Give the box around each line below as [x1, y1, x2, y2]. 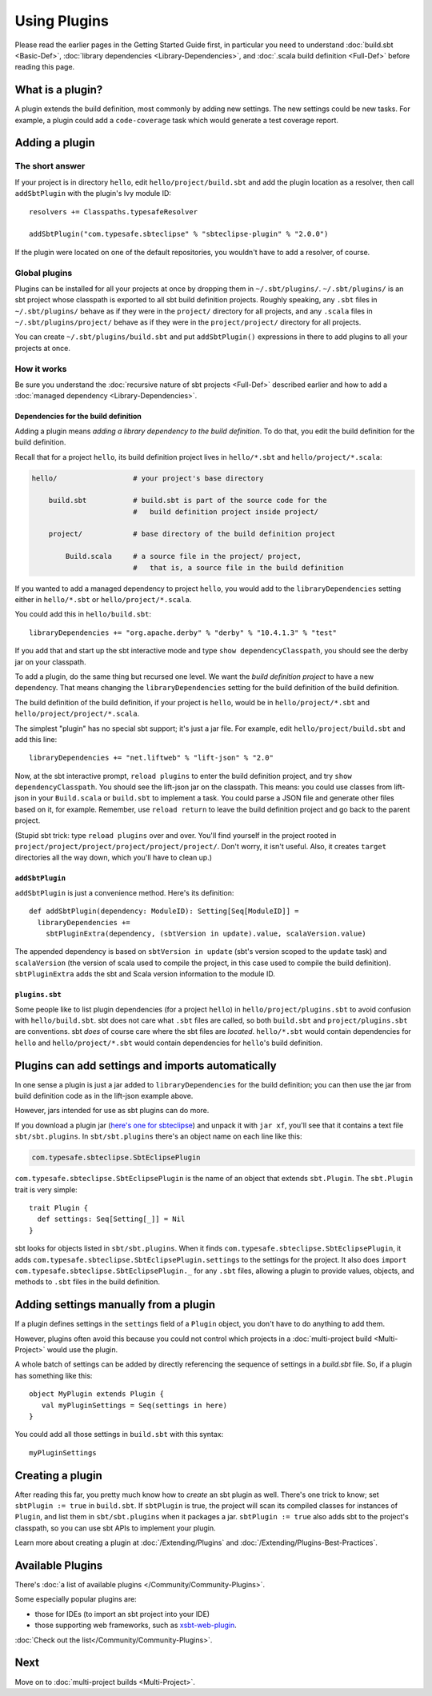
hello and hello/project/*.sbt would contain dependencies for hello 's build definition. [14, 1038, 323, 1048]
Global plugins [14, 267, 73, 278]
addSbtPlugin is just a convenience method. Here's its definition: [14, 888, 234, 897]
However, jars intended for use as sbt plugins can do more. [14, 1106, 210, 1115]
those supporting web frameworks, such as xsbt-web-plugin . [34, 1620, 238, 1630]
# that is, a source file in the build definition [132, 563, 344, 572]
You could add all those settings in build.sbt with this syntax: [14, 1430, 224, 1439]
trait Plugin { [29, 1203, 89, 1212]
